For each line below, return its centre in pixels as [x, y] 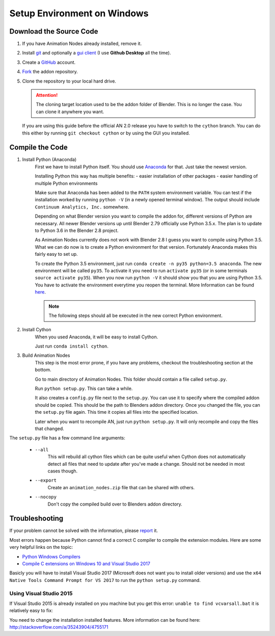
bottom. [43, 370]
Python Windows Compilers [51, 556]
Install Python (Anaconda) [49, 160]
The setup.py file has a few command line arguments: [67, 438]
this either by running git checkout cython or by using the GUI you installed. [106, 133]
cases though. [63, 471]
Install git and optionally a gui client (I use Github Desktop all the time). [97, 53]
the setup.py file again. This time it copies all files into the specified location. [117, 412]
